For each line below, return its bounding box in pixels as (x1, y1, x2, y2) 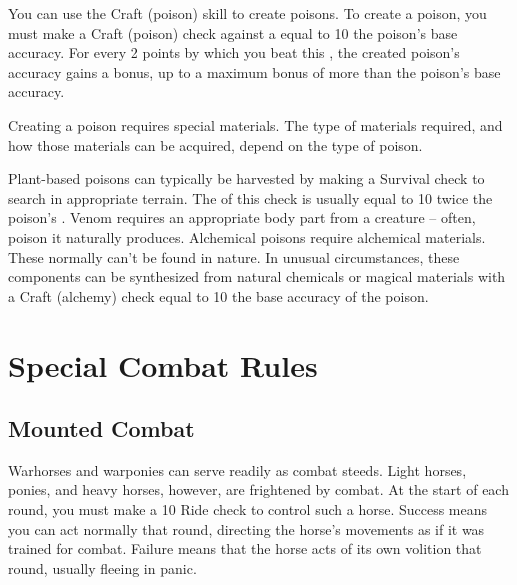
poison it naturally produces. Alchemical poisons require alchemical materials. (8, 226, 486, 247)
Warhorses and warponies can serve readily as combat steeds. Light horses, (8, 459, 467, 480)
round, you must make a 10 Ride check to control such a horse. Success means (8, 499, 488, 520)
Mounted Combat (8, 413, 195, 444)
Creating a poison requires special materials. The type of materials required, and (8, 114, 503, 135)
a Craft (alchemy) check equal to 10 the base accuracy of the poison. (8, 285, 429, 306)
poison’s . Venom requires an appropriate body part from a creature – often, (8, 207, 476, 228)
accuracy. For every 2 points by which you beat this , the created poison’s (8, 42, 460, 63)
